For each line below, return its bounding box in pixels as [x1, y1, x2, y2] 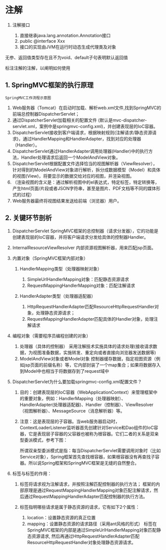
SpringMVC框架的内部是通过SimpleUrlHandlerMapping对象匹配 [27, 527, 157, 533]
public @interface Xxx [19, 38, 65, 44]
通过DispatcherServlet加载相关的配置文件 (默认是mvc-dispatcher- [12, 117, 147, 123]
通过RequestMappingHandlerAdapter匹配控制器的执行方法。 [24, 493, 148, 499]
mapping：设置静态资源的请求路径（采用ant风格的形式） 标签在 [27, 521, 157, 527]
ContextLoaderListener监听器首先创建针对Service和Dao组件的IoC [19, 424, 154, 430]
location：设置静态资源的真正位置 [27, 514, 96, 520]
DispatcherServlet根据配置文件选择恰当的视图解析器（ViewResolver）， [12, 160, 158, 166]
